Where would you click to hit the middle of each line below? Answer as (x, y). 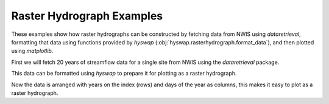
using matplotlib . (32, 51)
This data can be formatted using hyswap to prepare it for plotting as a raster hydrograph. (124, 74)
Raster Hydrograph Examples (87, 16)
